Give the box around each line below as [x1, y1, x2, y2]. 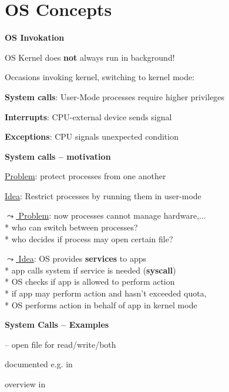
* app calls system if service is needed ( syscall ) [5, 263, 176, 276]
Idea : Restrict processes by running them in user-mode [5, 189, 201, 202]
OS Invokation [5, 31, 65, 44]
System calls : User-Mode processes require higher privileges [5, 90, 225, 103]
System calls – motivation [5, 150, 111, 162]
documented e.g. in [5, 358, 73, 370]
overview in [5, 378, 46, 390]
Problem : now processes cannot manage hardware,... [18, 209, 206, 222]
